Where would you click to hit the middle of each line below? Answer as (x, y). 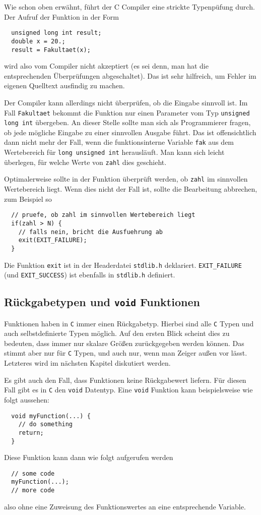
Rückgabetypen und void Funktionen (102, 302)
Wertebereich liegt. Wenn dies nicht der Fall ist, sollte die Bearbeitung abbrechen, (131, 189)
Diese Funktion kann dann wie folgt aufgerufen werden (89, 457)
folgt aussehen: (27, 399)
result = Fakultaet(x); (51, 50)
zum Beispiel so (28, 198)
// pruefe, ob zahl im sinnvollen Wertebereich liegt (103, 215)
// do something (46, 424)
